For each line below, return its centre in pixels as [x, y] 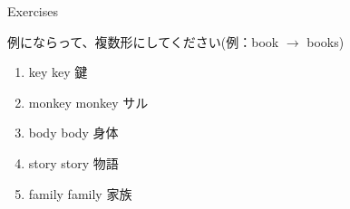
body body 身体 [73, 133]
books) [326, 41]
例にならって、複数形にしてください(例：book [143, 41]
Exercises [33, 11]
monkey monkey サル [88, 102]
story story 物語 [73, 162]
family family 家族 [80, 193]
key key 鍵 [58, 72]
